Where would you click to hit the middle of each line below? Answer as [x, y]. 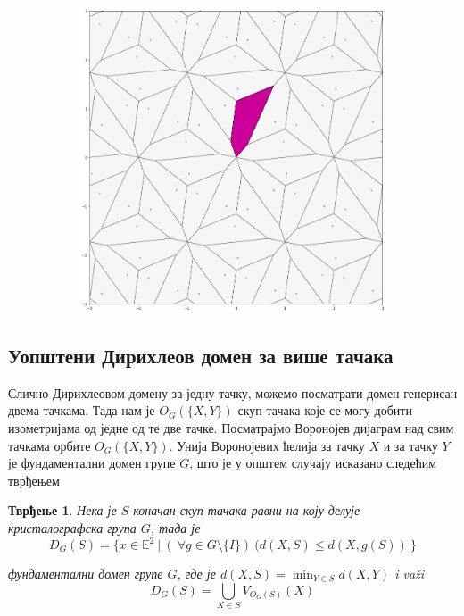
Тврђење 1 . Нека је [62, 510]
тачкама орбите [50, 445]
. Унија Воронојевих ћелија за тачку [267, 445]
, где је [196, 574]
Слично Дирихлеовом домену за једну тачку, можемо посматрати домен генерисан [233, 392]
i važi [410, 574]
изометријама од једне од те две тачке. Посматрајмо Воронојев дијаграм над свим [231, 427]
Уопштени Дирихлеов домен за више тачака [201, 355]
